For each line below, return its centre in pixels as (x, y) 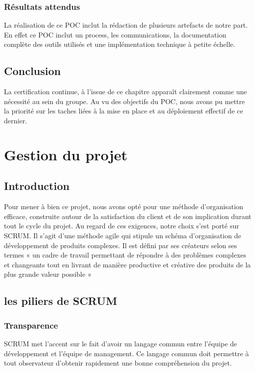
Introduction (37, 186)
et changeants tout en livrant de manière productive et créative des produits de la (127, 264)
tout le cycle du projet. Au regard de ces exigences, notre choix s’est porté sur (122, 226)
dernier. (16, 120)
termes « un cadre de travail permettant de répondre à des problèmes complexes (125, 255)
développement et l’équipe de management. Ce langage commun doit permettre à (127, 353)
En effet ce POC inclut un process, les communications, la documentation (115, 34)
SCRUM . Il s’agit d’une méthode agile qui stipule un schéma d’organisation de (123, 235)
